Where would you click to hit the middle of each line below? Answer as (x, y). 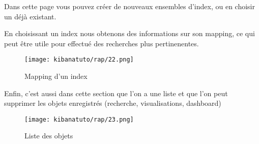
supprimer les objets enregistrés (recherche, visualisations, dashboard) (113, 103)
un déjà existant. (30, 16)
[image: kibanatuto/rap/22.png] (79, 60)
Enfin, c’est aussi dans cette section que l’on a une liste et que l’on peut (116, 93)
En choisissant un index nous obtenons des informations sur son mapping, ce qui (129, 33)
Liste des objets (49, 136)
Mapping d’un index (56, 76)
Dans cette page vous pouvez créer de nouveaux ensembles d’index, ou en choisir (129, 6)
